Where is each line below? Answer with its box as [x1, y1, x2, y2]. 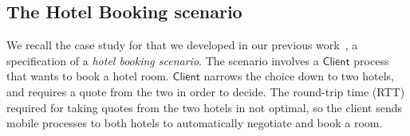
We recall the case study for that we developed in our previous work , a [6, 37, 358, 53]
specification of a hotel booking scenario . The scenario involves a [6, 52, 319, 68]
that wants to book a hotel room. [6, 68, 169, 84]
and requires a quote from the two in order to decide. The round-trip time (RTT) [6, 83, 405, 99]
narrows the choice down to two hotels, [203, 68, 395, 84]
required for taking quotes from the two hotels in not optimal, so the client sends [6, 99, 402, 115]
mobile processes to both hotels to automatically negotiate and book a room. [6, 115, 383, 131]
